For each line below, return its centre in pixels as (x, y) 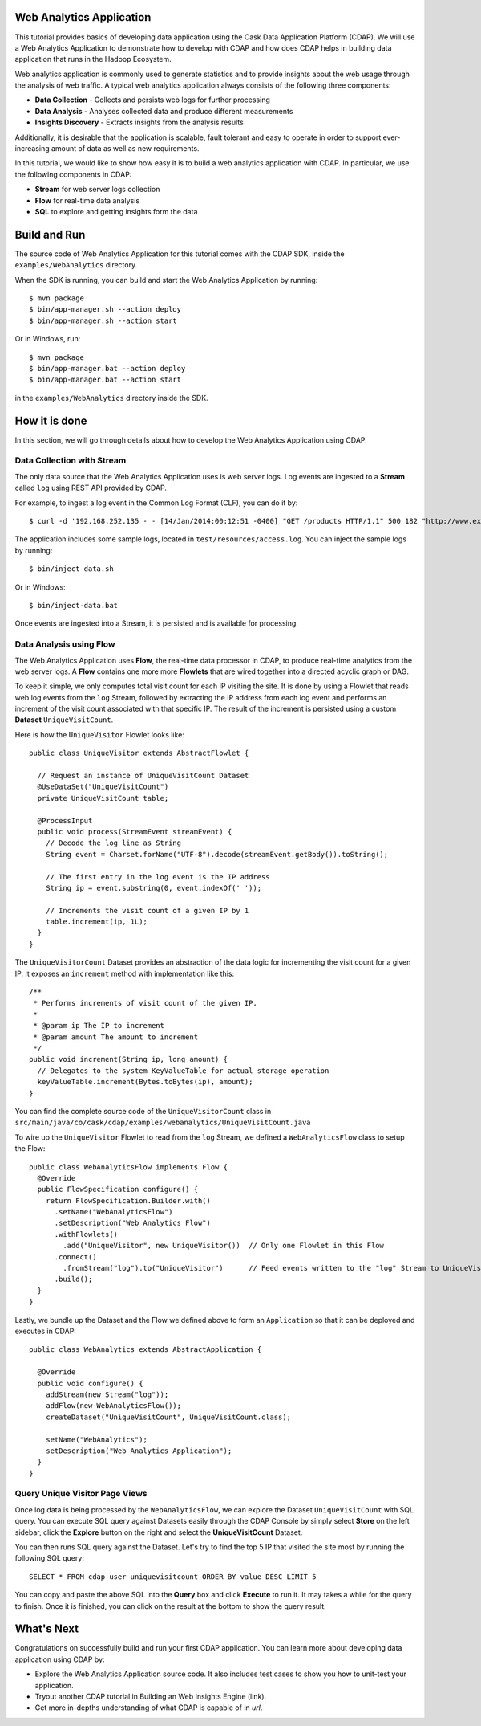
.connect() (75, 1257)
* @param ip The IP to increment (99, 1026)
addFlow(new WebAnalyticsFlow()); (113, 1406)
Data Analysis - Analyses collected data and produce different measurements (164, 111)
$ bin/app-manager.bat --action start (105, 380)
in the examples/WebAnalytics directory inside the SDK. (111, 398)
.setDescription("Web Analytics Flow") (133, 1223)
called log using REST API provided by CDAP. (91, 488)
